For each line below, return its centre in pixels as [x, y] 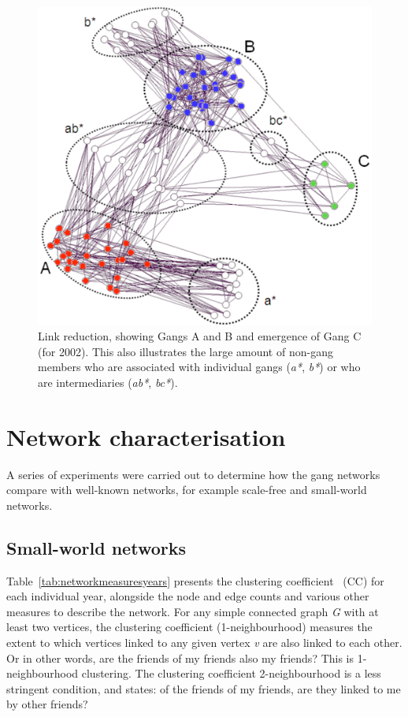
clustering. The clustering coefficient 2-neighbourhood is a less [231, 673]
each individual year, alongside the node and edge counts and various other [188, 596]
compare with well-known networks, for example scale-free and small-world [187, 490]
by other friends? [47, 704]
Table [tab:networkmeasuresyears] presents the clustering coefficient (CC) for [195, 580]
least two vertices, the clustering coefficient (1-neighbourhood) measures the [189, 627]
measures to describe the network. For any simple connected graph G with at [193, 611]
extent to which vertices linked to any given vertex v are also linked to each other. [204, 642]
